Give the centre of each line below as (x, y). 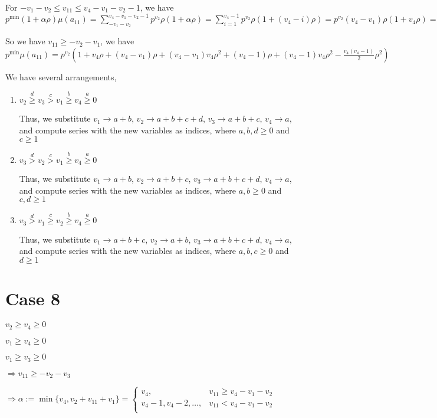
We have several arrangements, (61, 76)
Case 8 (33, 298)
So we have (25, 41)
